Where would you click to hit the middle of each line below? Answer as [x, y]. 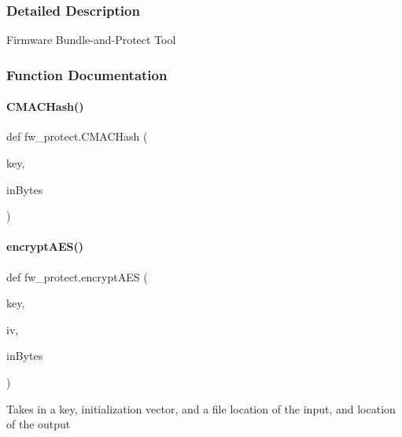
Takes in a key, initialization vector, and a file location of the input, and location [201, 408]
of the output [39, 424]
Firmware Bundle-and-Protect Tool [91, 40]
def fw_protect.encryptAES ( [77, 276]
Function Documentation [87, 74]
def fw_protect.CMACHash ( [77, 136]
